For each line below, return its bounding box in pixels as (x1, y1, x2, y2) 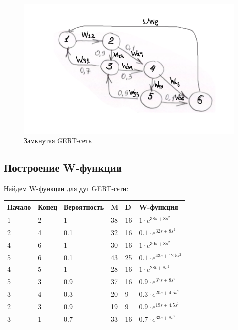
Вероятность (64, 202, 104, 212)
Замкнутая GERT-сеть (24, 135, 92, 146)
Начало (7, 202, 31, 212)
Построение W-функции (4, 160, 122, 175)
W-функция (139, 202, 178, 212)
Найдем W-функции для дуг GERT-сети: (4, 183, 129, 194)
